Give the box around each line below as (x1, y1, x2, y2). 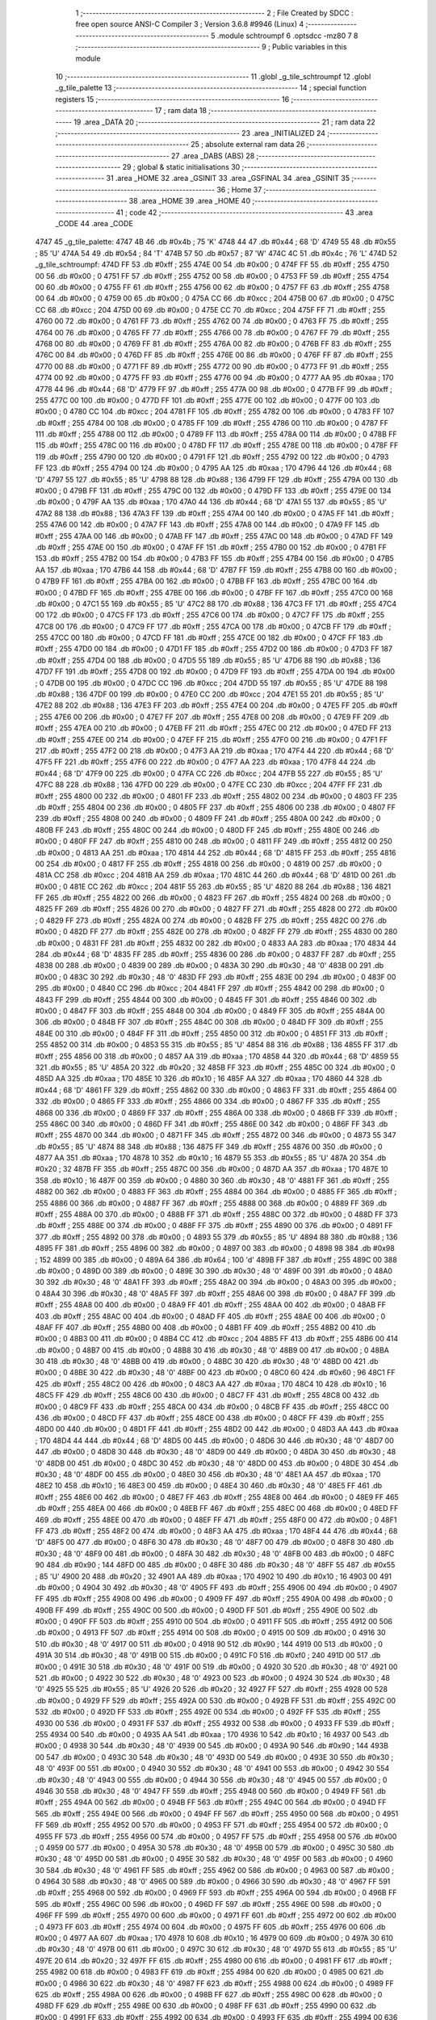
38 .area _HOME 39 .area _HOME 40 (128, 196, 250, 206)
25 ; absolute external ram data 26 (190, 140, 306, 149)
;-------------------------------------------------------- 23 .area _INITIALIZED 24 (55, 128, 326, 137)
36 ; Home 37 (216, 184, 262, 194)
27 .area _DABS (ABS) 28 (170, 150, 255, 161)
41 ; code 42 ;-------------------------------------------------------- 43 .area (115, 207, 373, 217)
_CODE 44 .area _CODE (55, 219, 133, 229)
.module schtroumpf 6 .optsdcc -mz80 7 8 (216, 31, 358, 40)
